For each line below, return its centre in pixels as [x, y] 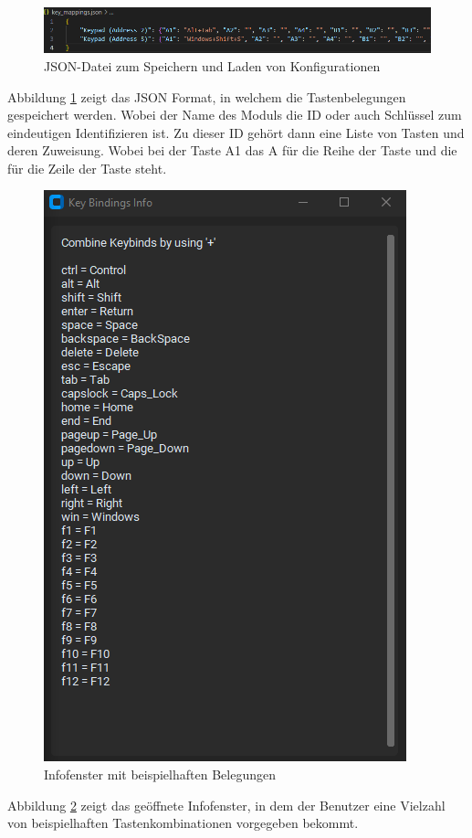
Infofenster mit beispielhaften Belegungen [160, 774]
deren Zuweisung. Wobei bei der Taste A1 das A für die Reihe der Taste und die [232, 150]
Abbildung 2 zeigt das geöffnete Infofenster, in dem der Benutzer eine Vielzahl [226, 805]
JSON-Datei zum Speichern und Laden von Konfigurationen [212, 65]
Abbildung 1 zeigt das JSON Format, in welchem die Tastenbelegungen [207, 96]
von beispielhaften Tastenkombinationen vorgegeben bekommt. [183, 823]
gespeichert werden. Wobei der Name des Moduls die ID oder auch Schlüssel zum [235, 115]
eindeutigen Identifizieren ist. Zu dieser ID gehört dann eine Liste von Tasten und [236, 132]
